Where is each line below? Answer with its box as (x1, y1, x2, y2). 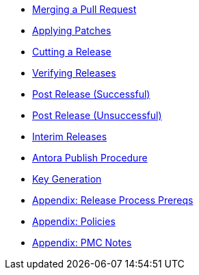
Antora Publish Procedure (32, 152, 148, 163)
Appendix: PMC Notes (32, 237, 132, 248)
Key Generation (32, 173, 102, 185)
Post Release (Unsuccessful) (32, 109, 162, 121)
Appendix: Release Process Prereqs (32, 194, 194, 206)
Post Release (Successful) (32, 88, 150, 100)
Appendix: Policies (32, 215, 116, 227)
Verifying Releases (32, 67, 116, 79)
